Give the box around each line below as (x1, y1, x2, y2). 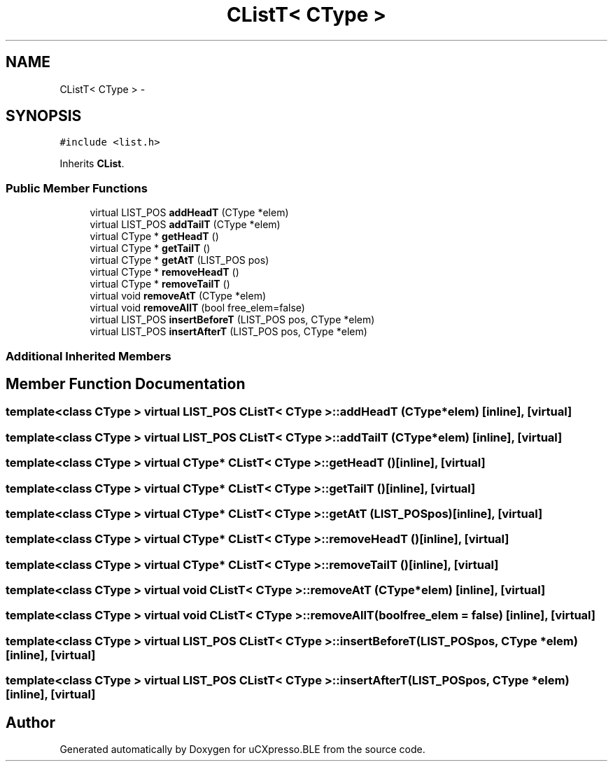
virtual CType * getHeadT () (90, 230, 219, 243)
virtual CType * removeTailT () (90, 278, 230, 290)
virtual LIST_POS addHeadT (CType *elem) (90, 206, 289, 219)
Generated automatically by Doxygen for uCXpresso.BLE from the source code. (59, 743, 425, 755)
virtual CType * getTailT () (90, 242, 211, 255)
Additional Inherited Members (6, 349, 171, 363)
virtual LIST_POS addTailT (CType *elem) (90, 218, 281, 231)
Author (6, 713, 55, 731)
